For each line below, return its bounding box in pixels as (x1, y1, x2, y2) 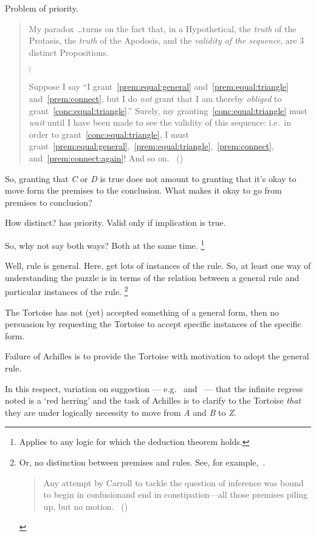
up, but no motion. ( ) (43, 500, 128, 512)
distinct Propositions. (29, 46, 109, 58)
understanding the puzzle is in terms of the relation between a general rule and (5, 271, 300, 283)
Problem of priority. (5, 2, 78, 14)
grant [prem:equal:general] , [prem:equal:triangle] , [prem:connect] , (29, 140, 274, 152)
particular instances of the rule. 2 (5, 283, 128, 297)
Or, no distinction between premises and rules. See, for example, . (19, 455, 266, 468)
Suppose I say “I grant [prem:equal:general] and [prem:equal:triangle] (29, 80, 289, 93)
